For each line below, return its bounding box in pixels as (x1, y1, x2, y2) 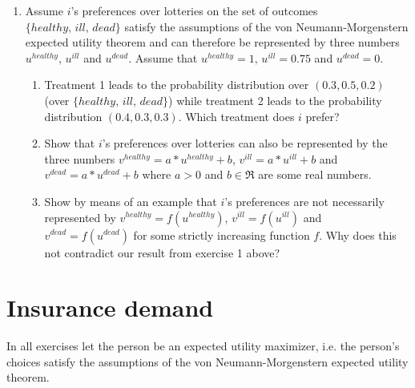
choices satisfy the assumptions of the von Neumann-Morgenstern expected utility (6, 353, 409, 370)
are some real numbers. (258, 166, 372, 183)
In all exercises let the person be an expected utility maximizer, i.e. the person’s (6, 337, 400, 354)
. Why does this (319, 226, 397, 243)
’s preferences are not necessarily (224, 192, 385, 209)
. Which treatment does (178, 107, 295, 124)
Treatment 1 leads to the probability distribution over (44, 76, 309, 93)
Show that (44, 135, 95, 152)
